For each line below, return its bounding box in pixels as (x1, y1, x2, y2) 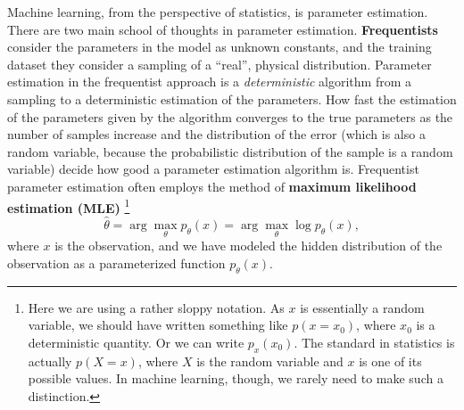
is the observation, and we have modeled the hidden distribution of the (54, 236, 443, 255)
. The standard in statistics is (294, 332, 455, 351)
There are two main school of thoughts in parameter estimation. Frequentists (7, 20, 438, 38)
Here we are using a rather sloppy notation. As (28, 298, 285, 316)
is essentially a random (300, 298, 425, 316)
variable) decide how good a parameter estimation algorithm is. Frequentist (7, 160, 419, 178)
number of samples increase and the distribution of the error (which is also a (7, 125, 426, 143)
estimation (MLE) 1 (7, 195, 130, 217)
